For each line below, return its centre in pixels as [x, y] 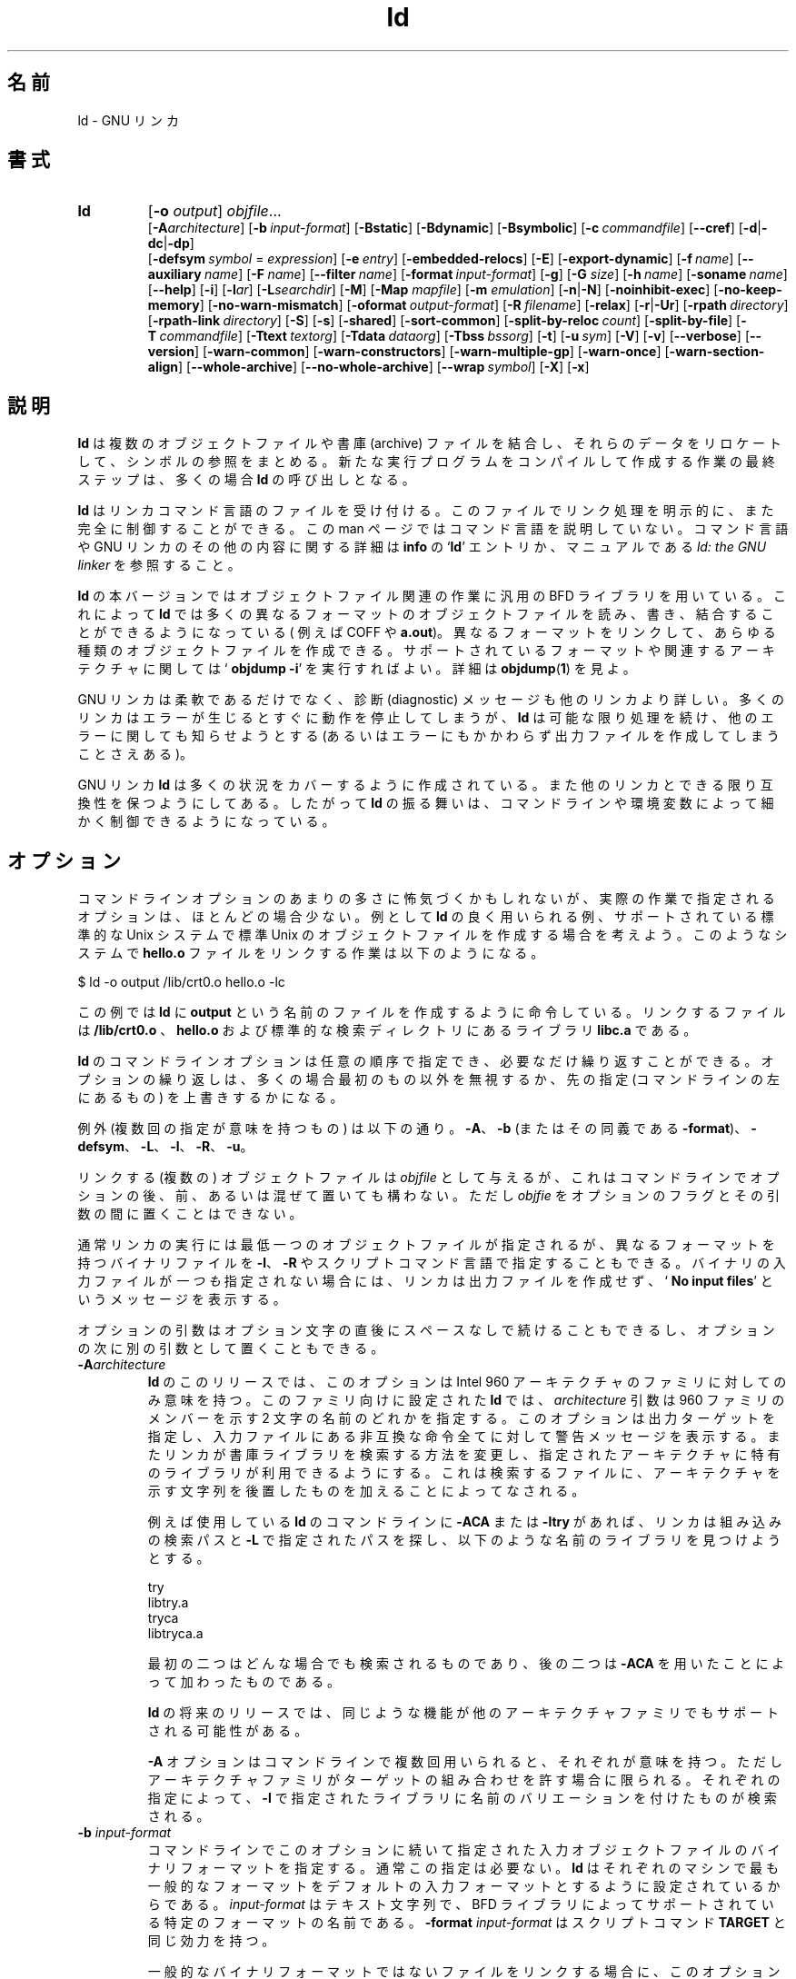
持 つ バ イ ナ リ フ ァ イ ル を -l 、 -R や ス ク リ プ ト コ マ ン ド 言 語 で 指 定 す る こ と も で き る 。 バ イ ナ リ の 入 [432, 1263]
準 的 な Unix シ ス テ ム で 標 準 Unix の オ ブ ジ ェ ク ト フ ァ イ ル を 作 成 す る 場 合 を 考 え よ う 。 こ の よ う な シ [433, 935]
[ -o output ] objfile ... [214, 211]
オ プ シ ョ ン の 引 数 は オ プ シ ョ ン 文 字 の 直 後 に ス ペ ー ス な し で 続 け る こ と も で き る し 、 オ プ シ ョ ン [426, 1330]
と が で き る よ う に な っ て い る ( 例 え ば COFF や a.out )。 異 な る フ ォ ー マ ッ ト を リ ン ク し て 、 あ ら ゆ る [427, 632]
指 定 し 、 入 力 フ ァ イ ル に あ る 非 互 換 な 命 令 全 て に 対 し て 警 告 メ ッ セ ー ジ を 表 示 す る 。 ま [464, 1437]
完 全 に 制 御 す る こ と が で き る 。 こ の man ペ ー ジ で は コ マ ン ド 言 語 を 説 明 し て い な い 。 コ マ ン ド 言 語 [433, 529]
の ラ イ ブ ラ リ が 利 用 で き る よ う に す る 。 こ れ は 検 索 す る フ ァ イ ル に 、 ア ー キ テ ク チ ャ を [464, 1473]
